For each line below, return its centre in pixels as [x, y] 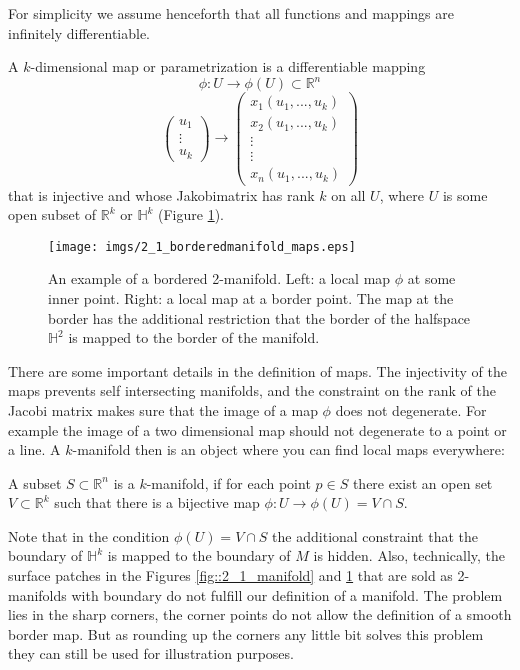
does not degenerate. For [411, 409]
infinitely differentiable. [79, 32]
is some [465, 194]
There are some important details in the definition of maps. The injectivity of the [257, 370]
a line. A [34, 449]
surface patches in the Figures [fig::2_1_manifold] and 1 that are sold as [230, 575]
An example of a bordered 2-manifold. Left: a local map [219, 278]
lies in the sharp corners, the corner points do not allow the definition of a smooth [260, 614]
